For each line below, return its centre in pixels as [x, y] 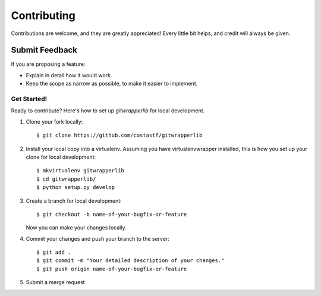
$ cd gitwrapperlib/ [66, 179]
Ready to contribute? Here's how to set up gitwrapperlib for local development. [108, 111]
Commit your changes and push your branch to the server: [97, 238]
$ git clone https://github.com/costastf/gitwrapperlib [119, 136]
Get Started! [29, 99]
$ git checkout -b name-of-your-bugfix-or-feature [112, 214]
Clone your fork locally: [54, 121]
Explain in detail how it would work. [69, 75]
